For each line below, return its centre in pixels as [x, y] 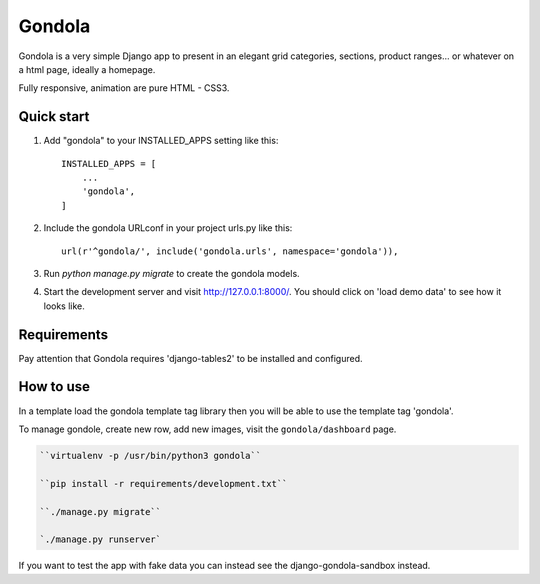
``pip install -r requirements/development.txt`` [163, 483]
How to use [54, 386]
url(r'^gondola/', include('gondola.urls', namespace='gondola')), [230, 251]
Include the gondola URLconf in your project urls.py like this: [168, 228]
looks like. [64, 306]
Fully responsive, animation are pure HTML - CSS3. [124, 88]
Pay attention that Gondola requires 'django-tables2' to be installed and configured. [190, 358]
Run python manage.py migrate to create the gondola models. [171, 273]
